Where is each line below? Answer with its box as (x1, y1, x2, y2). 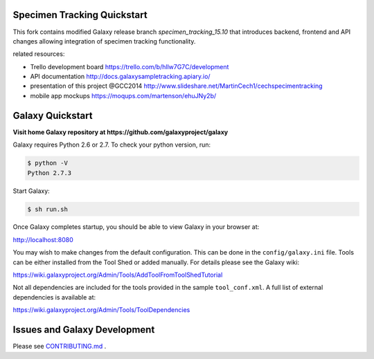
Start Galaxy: (12, 187, 50, 195)
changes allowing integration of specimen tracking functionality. (12, 37, 196, 45)
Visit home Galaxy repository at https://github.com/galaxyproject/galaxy (12, 128, 229, 136)
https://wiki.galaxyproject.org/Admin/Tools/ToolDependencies (12, 306, 190, 314)
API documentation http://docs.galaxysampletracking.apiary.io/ (30, 73, 211, 81)
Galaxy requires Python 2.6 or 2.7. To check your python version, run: (12, 140, 211, 149)
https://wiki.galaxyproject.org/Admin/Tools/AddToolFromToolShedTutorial (12, 270, 223, 279)
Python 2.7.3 (27, 169, 72, 176)
